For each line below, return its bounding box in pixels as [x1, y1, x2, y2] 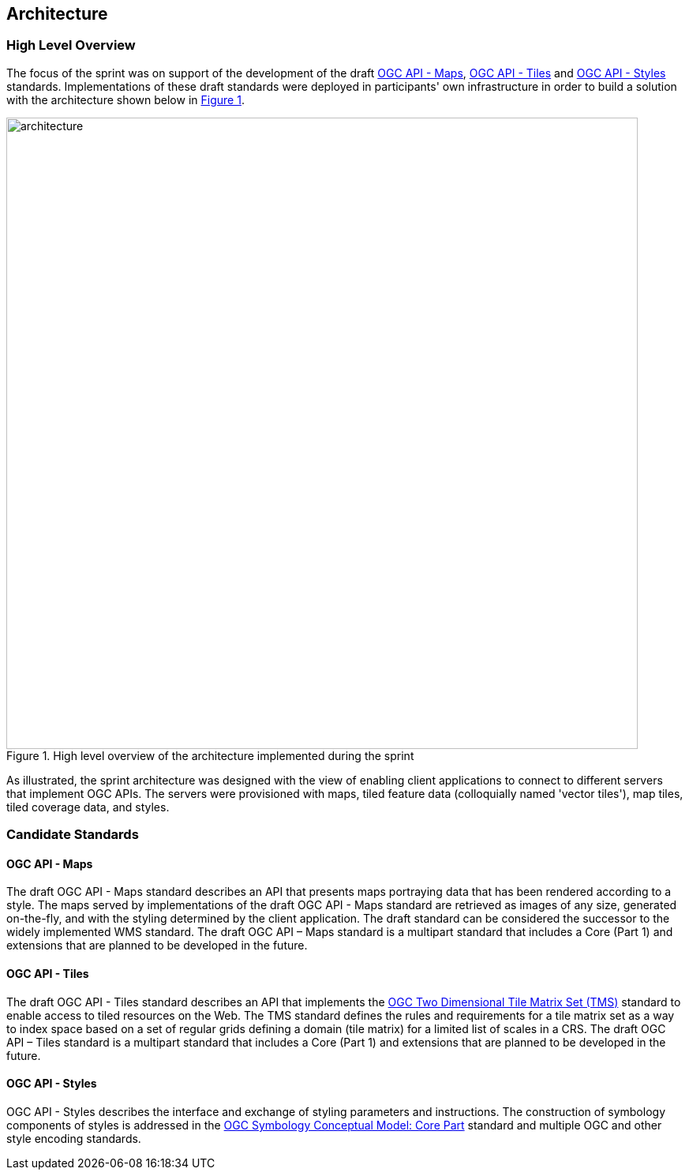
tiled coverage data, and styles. [6, 800, 170, 814]
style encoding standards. [6, 1131, 141, 1145]
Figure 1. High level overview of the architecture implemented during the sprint [6, 748, 414, 762]
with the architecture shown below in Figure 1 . [6, 92, 245, 107]
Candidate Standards [6, 826, 139, 843]
